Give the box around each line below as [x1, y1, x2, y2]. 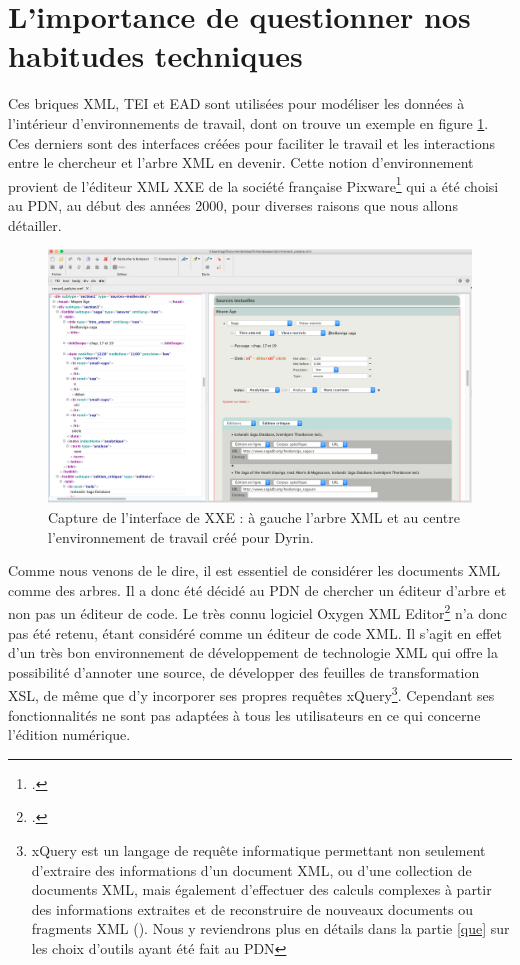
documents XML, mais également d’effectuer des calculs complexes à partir [31, 879, 492, 900]
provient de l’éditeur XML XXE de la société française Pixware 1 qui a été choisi [8, 172, 499, 196]
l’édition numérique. [8, 724, 131, 745]
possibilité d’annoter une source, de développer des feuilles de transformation [8, 661, 480, 682]
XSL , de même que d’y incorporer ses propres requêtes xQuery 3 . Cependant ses [8, 682, 495, 706]
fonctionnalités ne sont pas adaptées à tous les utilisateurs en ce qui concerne [8, 704, 481, 725]
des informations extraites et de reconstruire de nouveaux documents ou [31, 898, 473, 919]
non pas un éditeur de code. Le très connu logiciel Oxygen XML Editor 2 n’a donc [8, 600, 508, 623]
